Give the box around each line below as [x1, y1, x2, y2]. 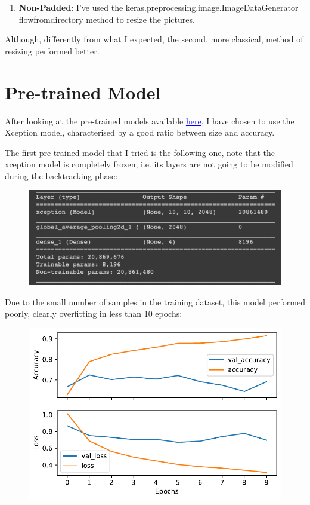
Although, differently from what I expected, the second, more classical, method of [5, 33, 303, 45]
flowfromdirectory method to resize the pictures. [18, 13, 195, 25]
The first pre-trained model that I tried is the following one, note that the [5, 146, 275, 158]
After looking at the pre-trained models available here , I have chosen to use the [5, 114, 294, 127]
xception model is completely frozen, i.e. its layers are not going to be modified [5, 158, 293, 170]
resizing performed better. [5, 44, 100, 57]
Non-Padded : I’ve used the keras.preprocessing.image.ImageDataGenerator [18, 1, 299, 13]
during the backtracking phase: [5, 169, 118, 182]
